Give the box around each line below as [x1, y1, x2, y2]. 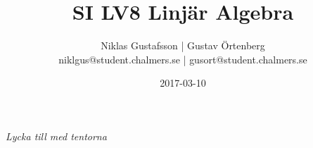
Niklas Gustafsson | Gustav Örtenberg [101, 38, 265, 53]
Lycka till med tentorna [6, 128, 107, 143]
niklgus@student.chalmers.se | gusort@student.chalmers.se [58, 51, 307, 66]
